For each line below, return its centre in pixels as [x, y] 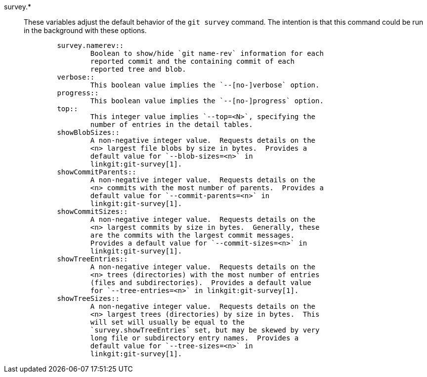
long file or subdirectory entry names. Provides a [194, 338]
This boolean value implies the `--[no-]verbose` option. [205, 85]
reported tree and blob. [138, 69]
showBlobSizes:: [88, 132]
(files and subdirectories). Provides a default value [201, 283]
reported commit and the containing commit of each [192, 61]
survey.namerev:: [90, 45]
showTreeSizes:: [88, 298]
